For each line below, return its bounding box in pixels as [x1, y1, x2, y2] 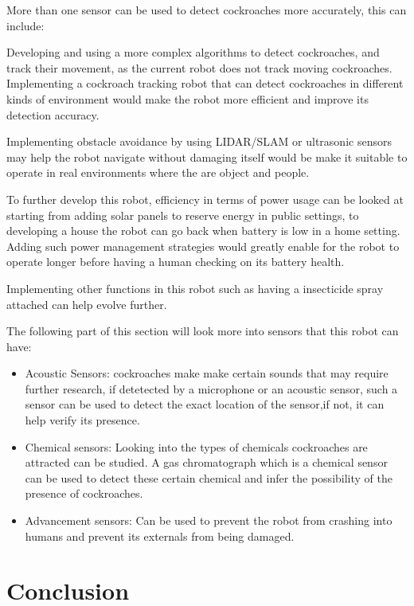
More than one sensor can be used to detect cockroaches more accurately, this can [6, 2, 407, 18]
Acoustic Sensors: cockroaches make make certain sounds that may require [25, 365, 389, 381]
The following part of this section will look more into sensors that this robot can [6, 323, 399, 339]
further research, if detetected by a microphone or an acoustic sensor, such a [25, 380, 398, 397]
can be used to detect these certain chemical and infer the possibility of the [25, 469, 393, 486]
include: [6, 17, 45, 33]
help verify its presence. [25, 412, 140, 428]
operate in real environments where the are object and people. [6, 164, 310, 181]
